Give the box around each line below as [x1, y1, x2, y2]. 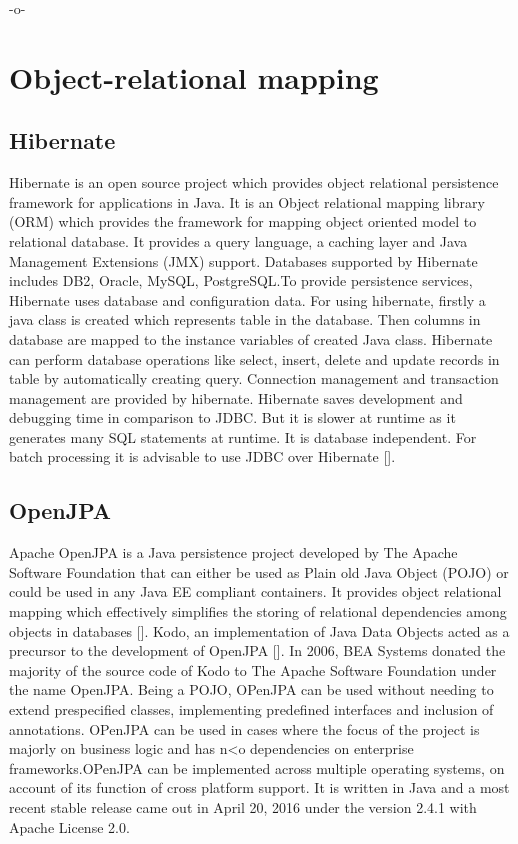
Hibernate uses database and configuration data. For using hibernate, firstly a [9, 289, 486, 310]
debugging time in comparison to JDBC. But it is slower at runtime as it [9, 407, 456, 428]
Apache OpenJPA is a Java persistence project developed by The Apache [9, 542, 458, 563]
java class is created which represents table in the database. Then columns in [9, 309, 481, 330]
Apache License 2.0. [9, 816, 130, 837]
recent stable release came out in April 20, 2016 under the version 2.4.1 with [9, 797, 477, 817]
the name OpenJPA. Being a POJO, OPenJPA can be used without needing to [9, 679, 494, 700]
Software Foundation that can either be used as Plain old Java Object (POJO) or [9, 561, 509, 582]
